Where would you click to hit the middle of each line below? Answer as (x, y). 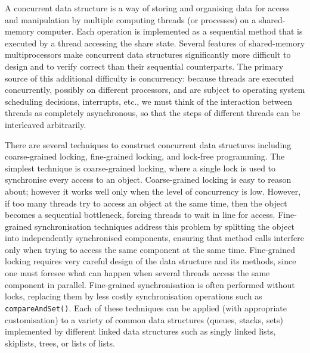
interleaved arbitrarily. (46, 124)
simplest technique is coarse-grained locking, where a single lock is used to (140, 168)
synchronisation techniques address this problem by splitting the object (165, 226)
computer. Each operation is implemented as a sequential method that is (170, 31)
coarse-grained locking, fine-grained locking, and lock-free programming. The (145, 156)
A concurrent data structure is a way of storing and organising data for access (147, 8)
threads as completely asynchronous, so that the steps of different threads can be (153, 113)
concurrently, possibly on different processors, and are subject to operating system (155, 90)
